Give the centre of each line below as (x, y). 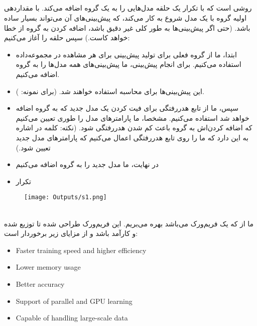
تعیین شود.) (33, 147)
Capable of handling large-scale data (72, 318)
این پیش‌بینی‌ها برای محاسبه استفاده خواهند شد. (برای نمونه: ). (110, 91)
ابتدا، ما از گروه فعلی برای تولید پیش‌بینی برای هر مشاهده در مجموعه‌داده (126, 54)
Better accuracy (40, 283)
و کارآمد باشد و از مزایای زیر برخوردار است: (71, 233)
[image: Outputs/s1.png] (66, 197)
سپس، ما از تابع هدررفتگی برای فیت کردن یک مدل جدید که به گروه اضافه (127, 108)
